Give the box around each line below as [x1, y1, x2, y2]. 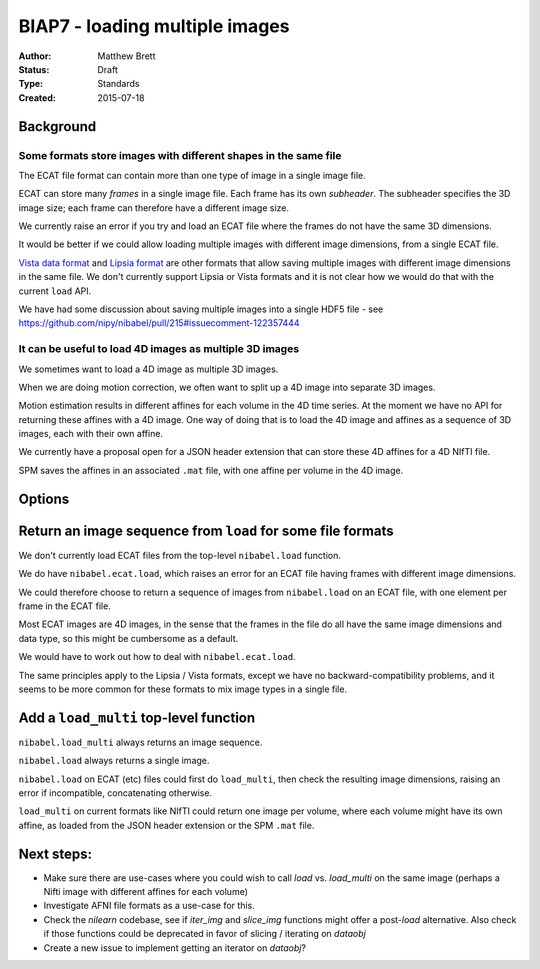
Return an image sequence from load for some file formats [18, 522, 394, 539]
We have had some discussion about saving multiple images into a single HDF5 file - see [18, 303, 384, 315]
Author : [18, 50, 52, 62]
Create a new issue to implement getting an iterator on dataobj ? [43, 941, 307, 954]
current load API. [18, 285, 92, 297]
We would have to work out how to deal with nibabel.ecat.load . [18, 651, 296, 663]
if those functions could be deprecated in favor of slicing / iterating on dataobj [43, 928, 367, 940]
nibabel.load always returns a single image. [18, 755, 210, 767]
